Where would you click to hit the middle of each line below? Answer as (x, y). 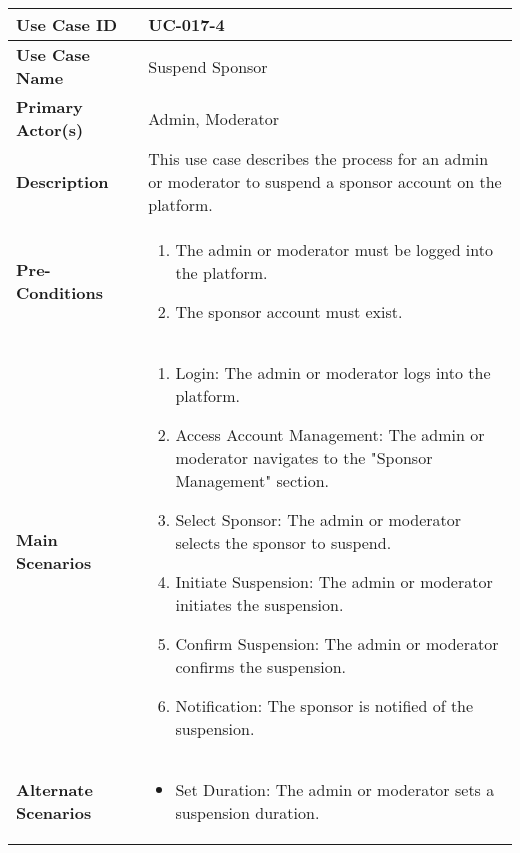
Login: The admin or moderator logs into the (333, 372)
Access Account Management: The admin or (330, 434)
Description (62, 181)
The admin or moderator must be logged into (334, 249)
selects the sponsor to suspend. (283, 542)
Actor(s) (50, 129)
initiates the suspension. (259, 604)
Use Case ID (67, 24)
